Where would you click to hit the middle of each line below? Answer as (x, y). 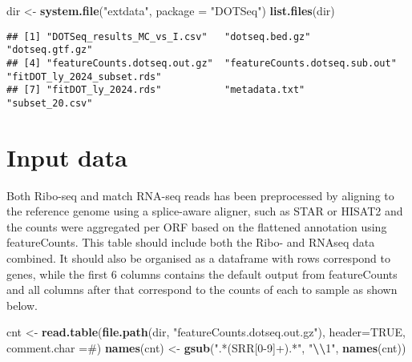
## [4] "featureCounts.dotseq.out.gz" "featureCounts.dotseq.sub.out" (202, 63)
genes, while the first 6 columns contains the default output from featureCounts (202, 274)
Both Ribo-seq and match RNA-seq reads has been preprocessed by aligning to (200, 195)
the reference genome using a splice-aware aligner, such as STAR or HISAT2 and (205, 211)
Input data (67, 157)
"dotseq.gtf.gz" (50, 50)
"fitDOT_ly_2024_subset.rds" (84, 76)
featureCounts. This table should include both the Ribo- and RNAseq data (191, 242)
